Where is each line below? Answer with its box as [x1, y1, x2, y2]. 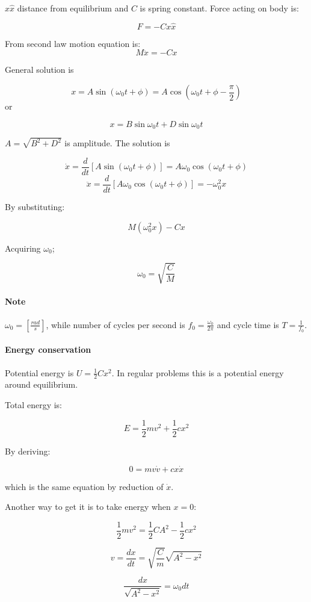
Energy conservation [5, 343, 91, 356]
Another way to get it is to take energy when [5, 500, 171, 513]
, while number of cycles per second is [46, 318, 185, 330]
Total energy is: [5, 399, 63, 411]
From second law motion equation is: [5, 37, 141, 49]
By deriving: [5, 444, 51, 457]
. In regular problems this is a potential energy [111, 366, 284, 379]
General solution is [5, 63, 74, 76]
